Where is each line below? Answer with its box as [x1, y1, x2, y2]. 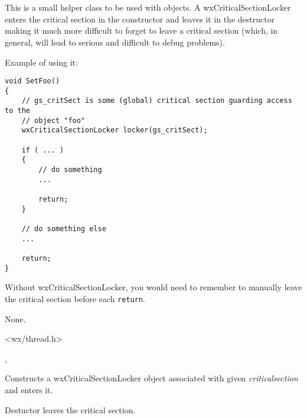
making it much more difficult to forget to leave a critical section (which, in [5, 24, 278, 37]
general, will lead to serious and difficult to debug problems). [5, 35, 225, 48]
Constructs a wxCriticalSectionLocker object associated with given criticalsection [5, 372, 298, 384]
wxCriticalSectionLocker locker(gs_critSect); [21, 126, 208, 135]
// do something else [21, 225, 106, 233]
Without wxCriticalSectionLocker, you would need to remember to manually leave [5, 281, 302, 293]
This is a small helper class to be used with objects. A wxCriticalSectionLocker [5, 1, 291, 14]
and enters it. [5, 383, 53, 396]
